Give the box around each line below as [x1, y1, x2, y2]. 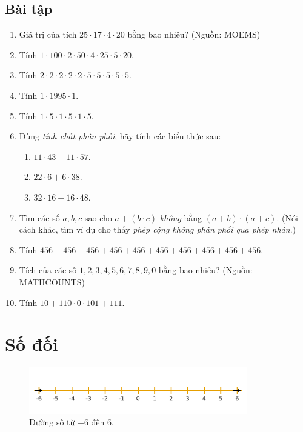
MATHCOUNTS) [19, 275, 85, 288]
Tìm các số [19, 211, 60, 224]
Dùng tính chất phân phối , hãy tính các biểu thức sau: [19, 130, 221, 142]
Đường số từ [29, 416, 75, 428]
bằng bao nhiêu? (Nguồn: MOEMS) [127, 28, 261, 41]
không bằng [159, 211, 202, 224]
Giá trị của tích [19, 28, 77, 41]
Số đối [5, 331, 58, 356]
